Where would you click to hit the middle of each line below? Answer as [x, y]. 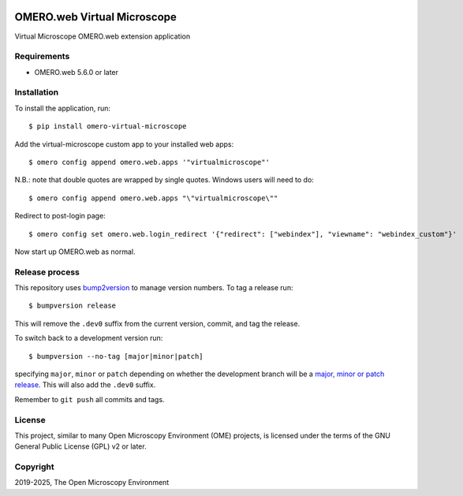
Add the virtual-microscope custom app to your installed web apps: [124, 144]
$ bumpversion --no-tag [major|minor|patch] [116, 356]
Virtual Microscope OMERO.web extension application [103, 36]
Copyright [34, 467]
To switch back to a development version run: [89, 338]
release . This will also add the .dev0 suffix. [85, 385]
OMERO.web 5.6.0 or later [76, 72]
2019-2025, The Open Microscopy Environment [92, 483]
